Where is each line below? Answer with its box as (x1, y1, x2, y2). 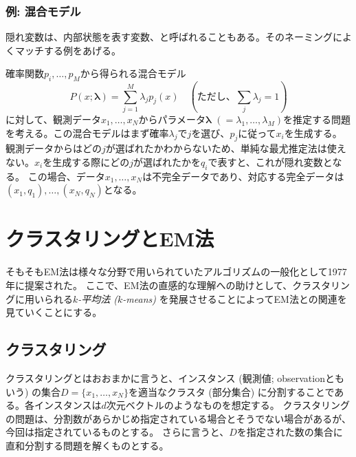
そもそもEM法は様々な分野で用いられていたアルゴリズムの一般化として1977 (5, 264, 347, 279)
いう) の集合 (5, 384, 61, 398)
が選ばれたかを (133, 154, 201, 169)
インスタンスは (34, 398, 102, 412)
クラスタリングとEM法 (5, 224, 214, 253)
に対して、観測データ (5, 111, 101, 126)
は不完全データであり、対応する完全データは (142, 169, 344, 183)
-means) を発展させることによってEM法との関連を (122, 291, 347, 306)
